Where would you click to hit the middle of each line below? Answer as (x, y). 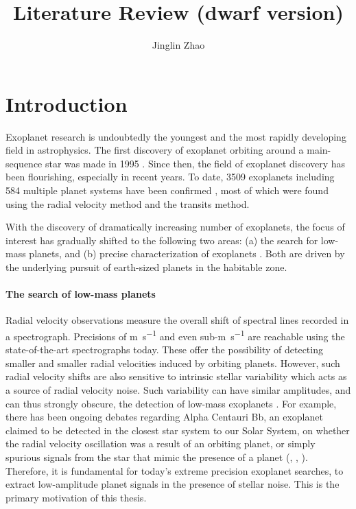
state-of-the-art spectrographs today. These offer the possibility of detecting (164, 350)
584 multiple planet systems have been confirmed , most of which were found (167, 190)
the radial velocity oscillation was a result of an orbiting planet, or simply (161, 443)
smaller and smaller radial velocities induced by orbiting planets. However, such (173, 363)
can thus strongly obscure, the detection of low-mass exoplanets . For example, (171, 403)
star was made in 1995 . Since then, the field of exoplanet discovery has (195, 163)
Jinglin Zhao (178, 45)
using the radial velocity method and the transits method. (128, 203)
